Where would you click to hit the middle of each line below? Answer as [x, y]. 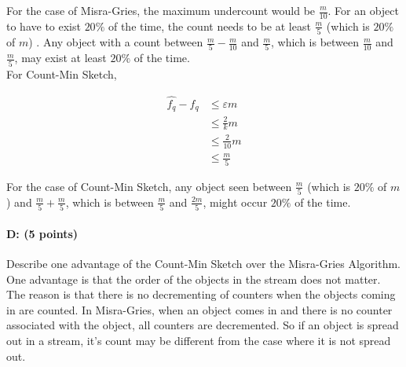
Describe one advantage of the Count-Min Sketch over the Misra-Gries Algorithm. [203, 264]
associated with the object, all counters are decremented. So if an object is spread [203, 325]
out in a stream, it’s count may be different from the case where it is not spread [199, 341]
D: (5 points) [42, 233]
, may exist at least [60, 58]
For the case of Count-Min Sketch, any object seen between [149, 186]
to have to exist [44, 26]
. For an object [363, 10]
